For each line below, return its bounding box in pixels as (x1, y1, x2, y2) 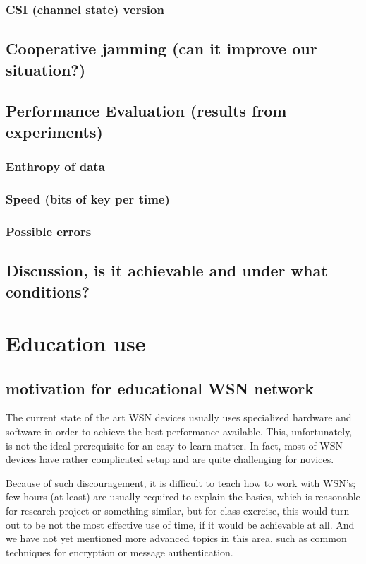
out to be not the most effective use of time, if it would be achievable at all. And (6, 517, 355, 531)
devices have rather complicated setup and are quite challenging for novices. (6, 452, 334, 466)
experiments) (6, 120, 103, 142)
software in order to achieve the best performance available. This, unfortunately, (6, 424, 353, 439)
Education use (6, 329, 146, 358)
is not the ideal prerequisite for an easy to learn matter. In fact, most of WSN (6, 437, 343, 452)
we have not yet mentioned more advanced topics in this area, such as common (6, 531, 347, 546)
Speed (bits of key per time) (6, 189, 170, 207)
